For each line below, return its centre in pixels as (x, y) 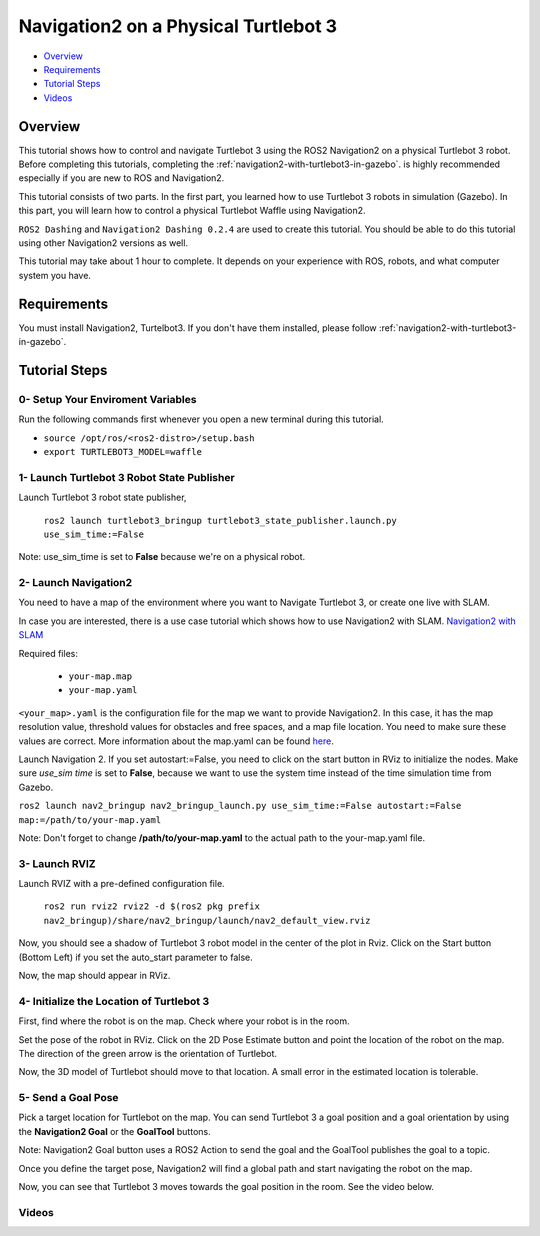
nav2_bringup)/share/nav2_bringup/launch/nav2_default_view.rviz (207, 920)
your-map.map (100, 676)
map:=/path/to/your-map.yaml (90, 819)
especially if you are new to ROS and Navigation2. (121, 178)
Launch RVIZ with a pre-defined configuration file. (121, 884)
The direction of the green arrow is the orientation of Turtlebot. (148, 1053)
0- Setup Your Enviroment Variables (107, 399)
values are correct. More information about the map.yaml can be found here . (176, 741)
